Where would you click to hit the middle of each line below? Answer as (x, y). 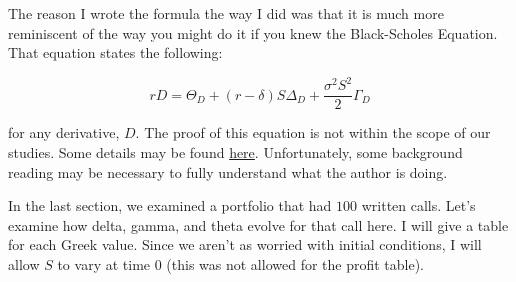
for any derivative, (64, 132)
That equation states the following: (115, 52)
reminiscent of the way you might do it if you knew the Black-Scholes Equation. (253, 32)
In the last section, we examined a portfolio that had (170, 205)
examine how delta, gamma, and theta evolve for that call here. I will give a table (258, 224)
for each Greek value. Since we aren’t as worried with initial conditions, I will (245, 244)
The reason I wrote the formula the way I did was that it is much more (226, 13)
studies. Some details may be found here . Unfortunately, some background (235, 151)
